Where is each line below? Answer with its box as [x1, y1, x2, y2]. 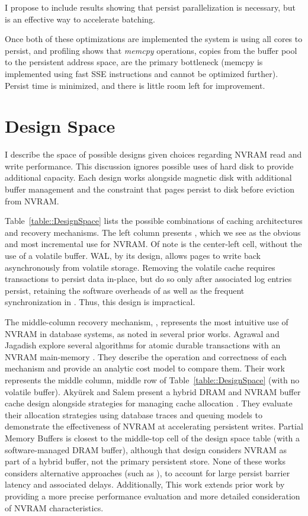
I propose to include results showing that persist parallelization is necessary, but [5, 1, 296, 13]
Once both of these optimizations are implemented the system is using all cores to [5, 33, 303, 45]
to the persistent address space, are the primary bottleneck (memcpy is [5, 56, 263, 68]
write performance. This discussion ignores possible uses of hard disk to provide [5, 159, 294, 172]
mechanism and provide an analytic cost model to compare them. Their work [5, 362, 285, 374]
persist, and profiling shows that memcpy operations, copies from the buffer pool [5, 44, 297, 56]
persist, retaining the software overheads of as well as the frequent [5, 284, 245, 296]
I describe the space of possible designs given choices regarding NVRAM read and [5, 148, 302, 161]
